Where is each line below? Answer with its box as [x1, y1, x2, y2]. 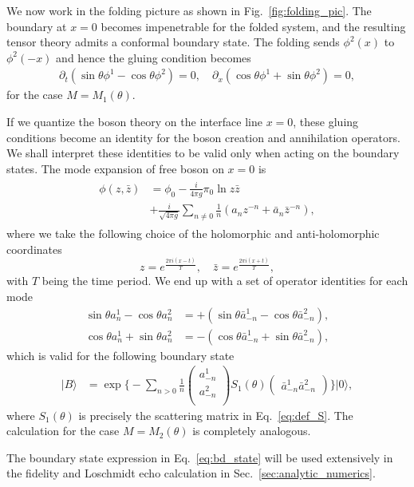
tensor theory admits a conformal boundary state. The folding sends [6, 34, 340, 50]
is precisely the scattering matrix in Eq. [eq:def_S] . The [78, 406, 353, 423]
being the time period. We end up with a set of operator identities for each [41, 272, 408, 289]
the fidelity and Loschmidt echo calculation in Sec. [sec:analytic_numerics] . [6, 465, 376, 481]
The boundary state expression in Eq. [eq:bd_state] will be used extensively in [6, 449, 393, 465]
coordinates [6, 240, 62, 257]
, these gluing [293, 113, 359, 129]
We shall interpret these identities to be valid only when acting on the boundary [6, 145, 400, 161]
